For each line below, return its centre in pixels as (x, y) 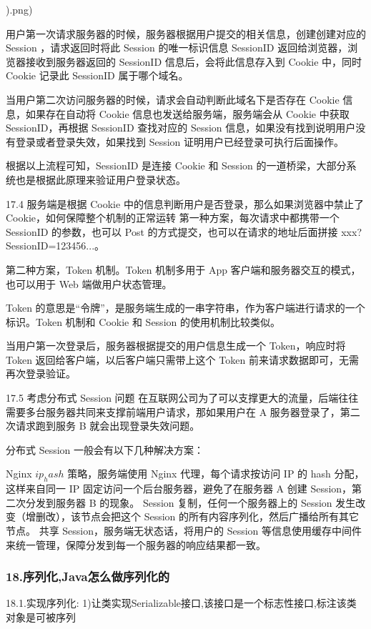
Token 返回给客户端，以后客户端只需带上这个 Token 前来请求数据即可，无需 (182, 359)
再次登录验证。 (41, 373)
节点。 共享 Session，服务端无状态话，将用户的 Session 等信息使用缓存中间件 (184, 531)
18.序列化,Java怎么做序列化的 (88, 576)
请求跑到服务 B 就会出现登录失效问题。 (108, 426)
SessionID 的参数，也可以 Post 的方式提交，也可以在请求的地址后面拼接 (172, 231)
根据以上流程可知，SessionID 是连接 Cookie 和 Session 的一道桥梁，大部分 (176, 165)
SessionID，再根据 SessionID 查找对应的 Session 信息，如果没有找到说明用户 (181, 128)
